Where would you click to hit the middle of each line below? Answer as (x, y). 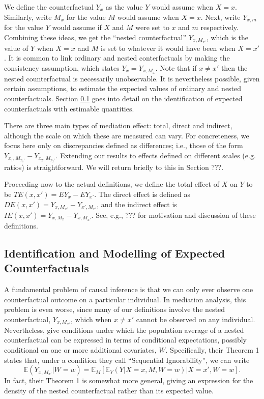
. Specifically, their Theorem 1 (212, 349)
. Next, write (221, 17)
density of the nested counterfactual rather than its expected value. (109, 390)
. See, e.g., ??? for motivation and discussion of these (173, 215)
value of (16, 48)
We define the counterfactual (49, 7)
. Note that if (176, 67)
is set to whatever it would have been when (168, 48)
